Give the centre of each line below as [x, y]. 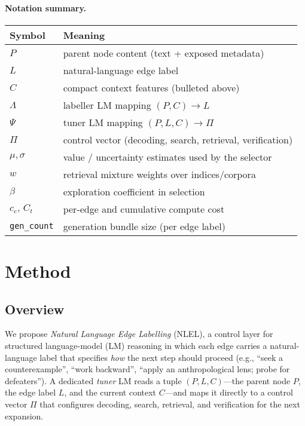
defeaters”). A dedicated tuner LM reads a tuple [93, 380]
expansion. [24, 416]
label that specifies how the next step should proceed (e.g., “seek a [161, 357]
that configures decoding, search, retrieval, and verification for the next [170, 404]
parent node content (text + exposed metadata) [164, 53]
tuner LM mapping [103, 122]
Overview [35, 309]
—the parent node [257, 380]
